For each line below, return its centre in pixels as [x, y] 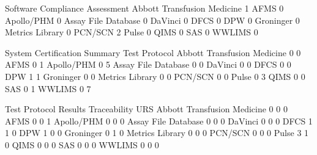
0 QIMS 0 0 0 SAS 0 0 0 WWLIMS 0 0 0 [82, 144]
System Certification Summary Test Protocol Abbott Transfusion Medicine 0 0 [153, 52]
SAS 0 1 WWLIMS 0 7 [48, 88]
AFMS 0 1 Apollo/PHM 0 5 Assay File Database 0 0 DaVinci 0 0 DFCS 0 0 [148, 64]
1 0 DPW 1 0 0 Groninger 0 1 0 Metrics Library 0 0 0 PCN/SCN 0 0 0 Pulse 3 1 [157, 133]
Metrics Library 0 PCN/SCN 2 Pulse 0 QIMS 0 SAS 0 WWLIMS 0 [132, 32]
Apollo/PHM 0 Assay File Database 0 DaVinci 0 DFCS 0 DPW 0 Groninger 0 [152, 20]
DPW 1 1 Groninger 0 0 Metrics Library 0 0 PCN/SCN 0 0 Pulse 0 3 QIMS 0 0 [155, 76]
